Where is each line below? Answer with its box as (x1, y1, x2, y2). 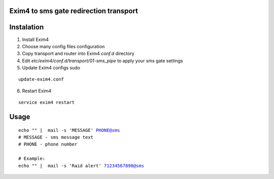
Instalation (9, 23, 44, 31)
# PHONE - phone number (18, 141, 78, 147)
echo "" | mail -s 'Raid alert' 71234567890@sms (18, 163, 145, 168)
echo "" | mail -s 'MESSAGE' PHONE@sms (18, 127, 120, 133)
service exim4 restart (18, 99, 75, 105)
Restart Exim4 (22, 88, 52, 94)
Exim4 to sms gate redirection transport (9, 7, 138, 15)
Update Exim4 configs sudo (22, 65, 81, 71)
